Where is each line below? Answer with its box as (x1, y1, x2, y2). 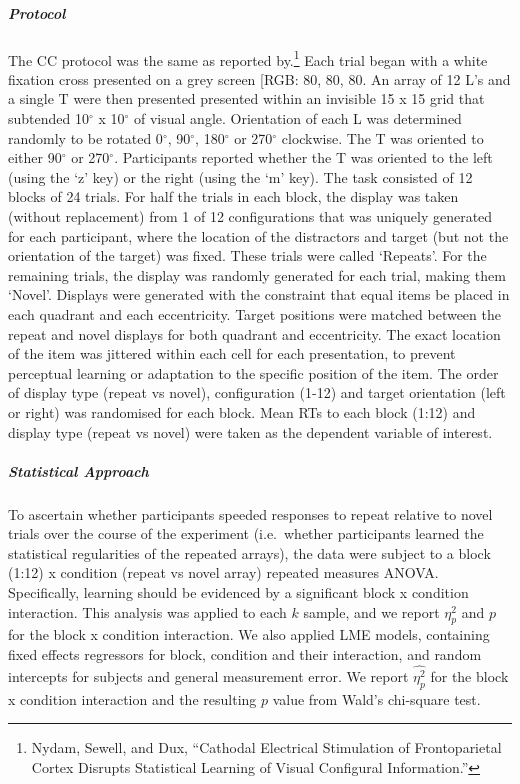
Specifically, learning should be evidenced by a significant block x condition (8, 582, 469, 603)
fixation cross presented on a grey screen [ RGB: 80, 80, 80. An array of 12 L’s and (8, 68, 511, 89)
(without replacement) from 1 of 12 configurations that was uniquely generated (8, 205, 493, 226)
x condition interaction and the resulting (8, 688, 257, 709)
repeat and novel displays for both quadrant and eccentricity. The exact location (8, 323, 501, 344)
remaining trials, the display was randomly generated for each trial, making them (8, 264, 506, 285)
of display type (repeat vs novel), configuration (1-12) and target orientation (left (8, 382, 506, 403)
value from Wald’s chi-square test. (272, 688, 481, 709)
